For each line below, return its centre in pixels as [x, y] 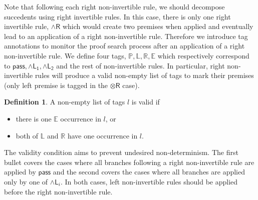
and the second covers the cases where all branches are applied [149, 172]
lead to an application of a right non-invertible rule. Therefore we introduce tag [126, 36]
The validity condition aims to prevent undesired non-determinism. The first [121, 152]
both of [27, 135]
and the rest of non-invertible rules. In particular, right [141, 65]
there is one [34, 118]
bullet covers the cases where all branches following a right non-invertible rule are [129, 162]
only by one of [26, 181]
